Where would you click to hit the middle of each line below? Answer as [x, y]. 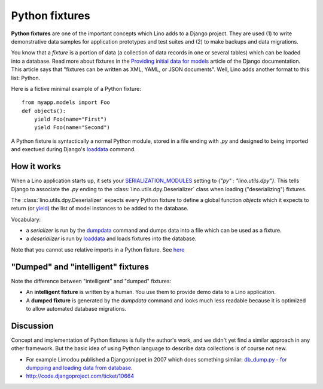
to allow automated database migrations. [76, 308]
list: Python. [26, 78]
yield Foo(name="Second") [72, 128]
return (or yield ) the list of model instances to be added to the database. [100, 209]
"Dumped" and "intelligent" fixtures [80, 267]
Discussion [32, 326]
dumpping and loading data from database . [79, 368]
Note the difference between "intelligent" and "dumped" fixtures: [91, 281]
